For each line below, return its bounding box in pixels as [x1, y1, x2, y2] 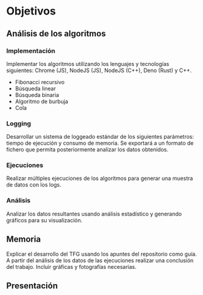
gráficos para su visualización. [6, 216, 83, 224]
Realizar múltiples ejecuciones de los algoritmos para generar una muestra [6, 174, 193, 182]
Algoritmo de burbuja [15, 98, 68, 105]
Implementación [6, 47, 56, 55]
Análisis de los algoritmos [6, 28, 106, 39]
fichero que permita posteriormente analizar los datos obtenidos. [6, 146, 168, 153]
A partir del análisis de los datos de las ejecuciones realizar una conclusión [6, 256, 194, 264]
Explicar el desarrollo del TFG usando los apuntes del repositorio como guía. [6, 250, 197, 257]
